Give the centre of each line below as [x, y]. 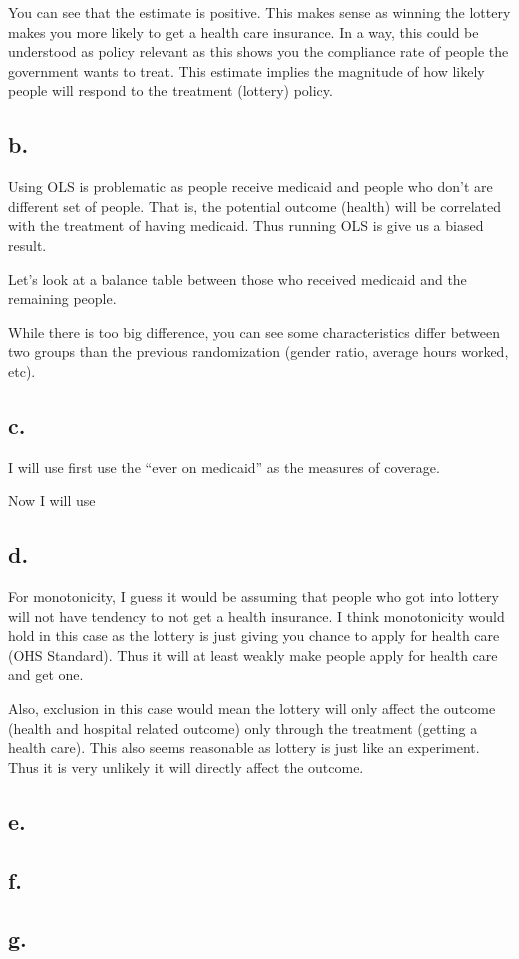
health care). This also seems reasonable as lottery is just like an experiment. [244, 747]
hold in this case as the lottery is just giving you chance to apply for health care [254, 635]
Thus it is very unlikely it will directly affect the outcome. [186, 766]
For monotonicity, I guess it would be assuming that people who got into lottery [253, 596]
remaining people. [62, 298]
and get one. [46, 674]
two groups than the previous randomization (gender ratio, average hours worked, [258, 351]
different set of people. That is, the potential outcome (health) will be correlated [254, 205]
